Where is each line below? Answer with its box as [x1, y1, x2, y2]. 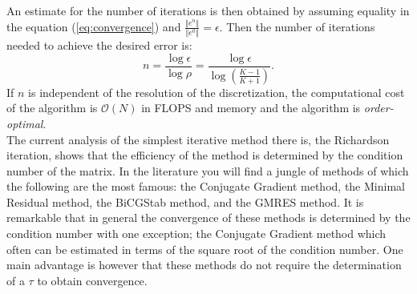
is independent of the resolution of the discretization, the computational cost [28, 83, 405, 100]
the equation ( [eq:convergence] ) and [6, 18, 181, 34]
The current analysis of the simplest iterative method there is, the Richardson [6, 131, 390, 147]
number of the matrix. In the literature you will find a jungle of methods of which [6, 162, 409, 179]
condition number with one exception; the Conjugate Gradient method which [6, 225, 387, 242]
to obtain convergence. [37, 272, 148, 288]
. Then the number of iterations [219, 18, 375, 34]
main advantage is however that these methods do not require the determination [6, 256, 402, 273]
